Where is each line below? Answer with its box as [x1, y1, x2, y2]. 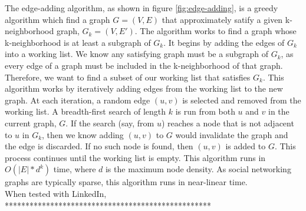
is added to [225, 140, 266, 152]
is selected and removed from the [182, 93, 301, 106]
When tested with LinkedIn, [5, 187, 107, 199]
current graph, [5, 116, 57, 129]
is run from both [175, 105, 235, 118]
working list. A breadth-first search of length [5, 105, 166, 118]
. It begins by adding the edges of [163, 36, 285, 48]
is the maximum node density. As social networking [105, 163, 291, 175]
